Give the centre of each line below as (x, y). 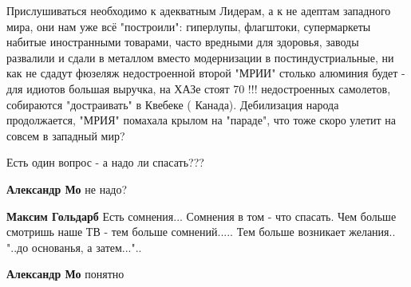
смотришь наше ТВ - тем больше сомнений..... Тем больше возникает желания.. (201, 232)
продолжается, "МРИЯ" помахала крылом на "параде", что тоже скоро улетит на (201, 120)
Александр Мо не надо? (67, 189)
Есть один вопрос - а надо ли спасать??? (105, 162)
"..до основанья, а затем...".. (74, 247)
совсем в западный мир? (66, 135)
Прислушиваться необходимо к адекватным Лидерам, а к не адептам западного (199, 10)
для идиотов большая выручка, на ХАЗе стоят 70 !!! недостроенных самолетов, (199, 88)
